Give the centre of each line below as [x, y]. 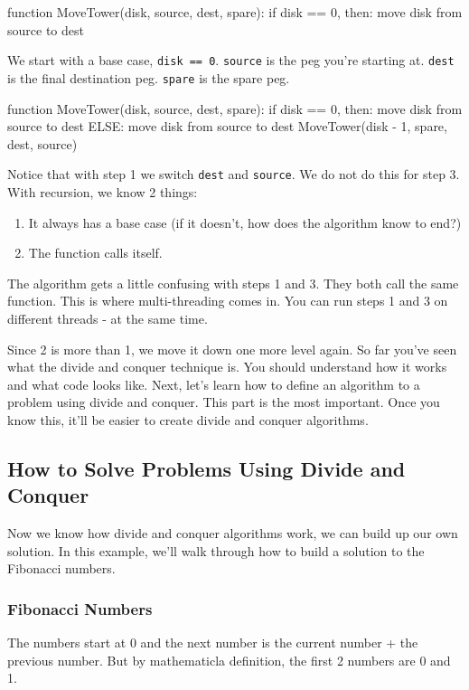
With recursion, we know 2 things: [103, 191]
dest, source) [42, 143]
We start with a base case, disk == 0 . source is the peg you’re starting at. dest [231, 60]
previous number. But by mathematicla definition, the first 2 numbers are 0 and [229, 660]
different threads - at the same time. [108, 318]
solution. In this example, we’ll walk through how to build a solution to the [216, 550]
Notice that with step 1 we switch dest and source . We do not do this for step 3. [234, 174]
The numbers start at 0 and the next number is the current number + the [213, 643]
